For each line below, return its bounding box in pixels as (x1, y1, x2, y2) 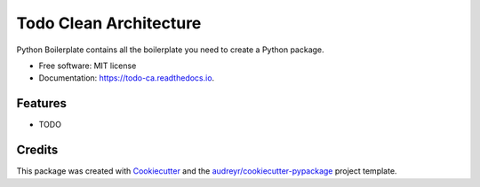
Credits (16, 143, 59, 158)
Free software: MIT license (38, 60, 137, 71)
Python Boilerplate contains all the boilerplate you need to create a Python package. (16, 44, 324, 55)
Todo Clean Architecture (16, 13, 202, 33)
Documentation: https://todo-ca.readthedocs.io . (38, 73, 215, 83)
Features (16, 96, 67, 111)
